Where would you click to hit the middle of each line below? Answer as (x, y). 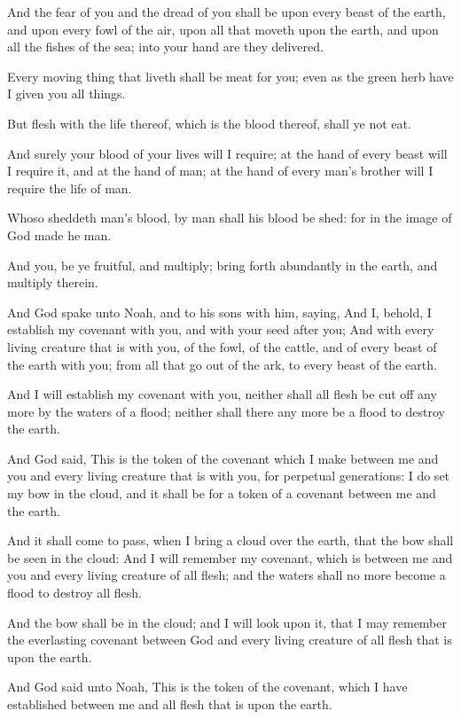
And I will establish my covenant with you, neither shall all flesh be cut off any (222, 394)
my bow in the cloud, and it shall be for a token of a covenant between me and (222, 493)
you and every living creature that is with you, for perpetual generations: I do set (229, 476)
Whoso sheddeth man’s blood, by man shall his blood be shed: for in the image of (230, 218)
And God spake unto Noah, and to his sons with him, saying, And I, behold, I (219, 312)
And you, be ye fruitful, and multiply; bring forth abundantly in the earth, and (223, 265)
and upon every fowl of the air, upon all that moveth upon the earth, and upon (223, 29)
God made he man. (59, 234)
